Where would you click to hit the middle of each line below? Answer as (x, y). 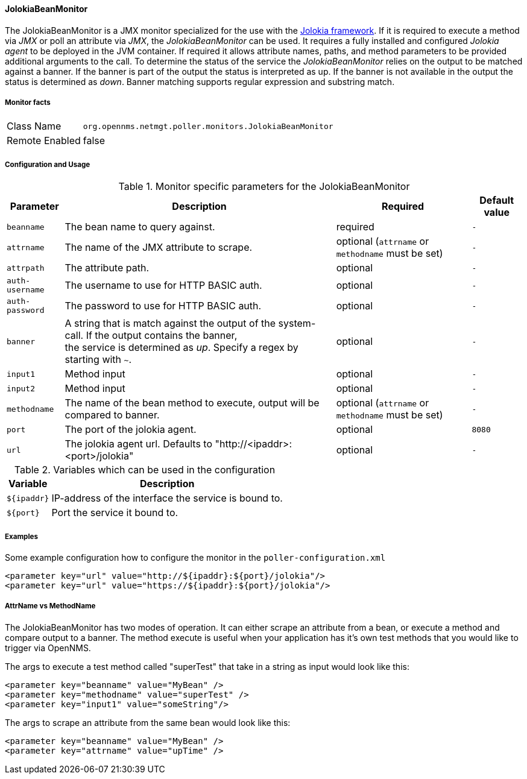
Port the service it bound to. (115, 513)
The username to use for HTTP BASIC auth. (163, 285)
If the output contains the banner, (162, 336)
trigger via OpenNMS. (48, 648)
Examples (21, 536)
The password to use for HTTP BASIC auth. (163, 306)
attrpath (26, 268)
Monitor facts (28, 102)
